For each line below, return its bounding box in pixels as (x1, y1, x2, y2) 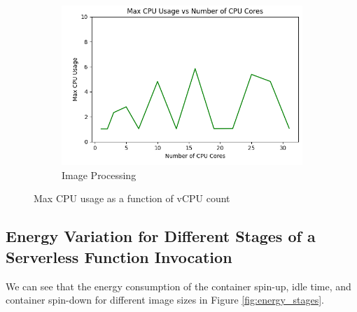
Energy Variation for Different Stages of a (6, 225, 316, 247)
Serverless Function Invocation (6, 246, 232, 267)
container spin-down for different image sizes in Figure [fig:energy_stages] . (6, 292, 324, 307)
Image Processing (62, 167, 136, 182)
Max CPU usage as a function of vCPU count (34, 191, 230, 206)
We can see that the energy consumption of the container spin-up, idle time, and (6, 278, 351, 293)
